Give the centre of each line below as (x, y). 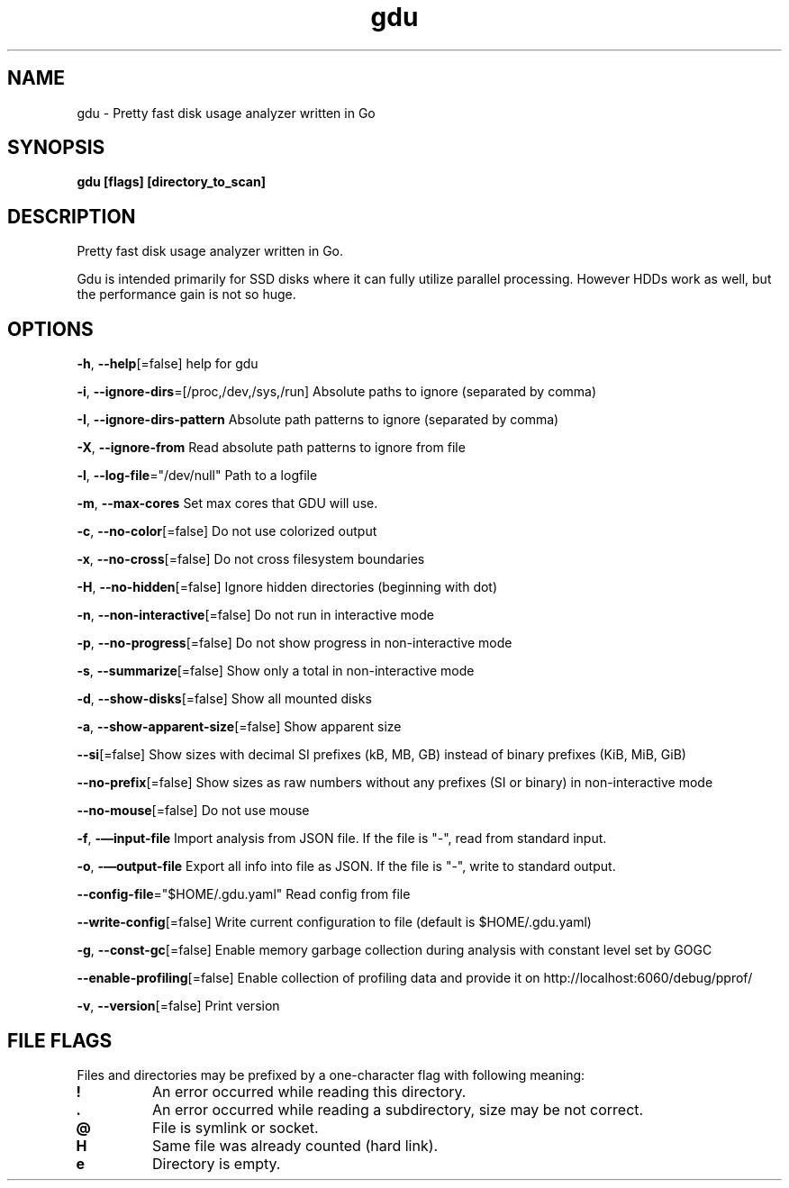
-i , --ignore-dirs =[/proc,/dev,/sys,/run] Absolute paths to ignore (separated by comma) (337, 392)
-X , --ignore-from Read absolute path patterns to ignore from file (271, 448)
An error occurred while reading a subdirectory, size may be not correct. (398, 1109)
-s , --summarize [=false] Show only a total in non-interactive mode (276, 671)
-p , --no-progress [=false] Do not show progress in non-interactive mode (295, 643)
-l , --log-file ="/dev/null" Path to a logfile (197, 476)
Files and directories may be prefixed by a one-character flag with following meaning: (331, 1075)
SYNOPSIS (56, 148)
